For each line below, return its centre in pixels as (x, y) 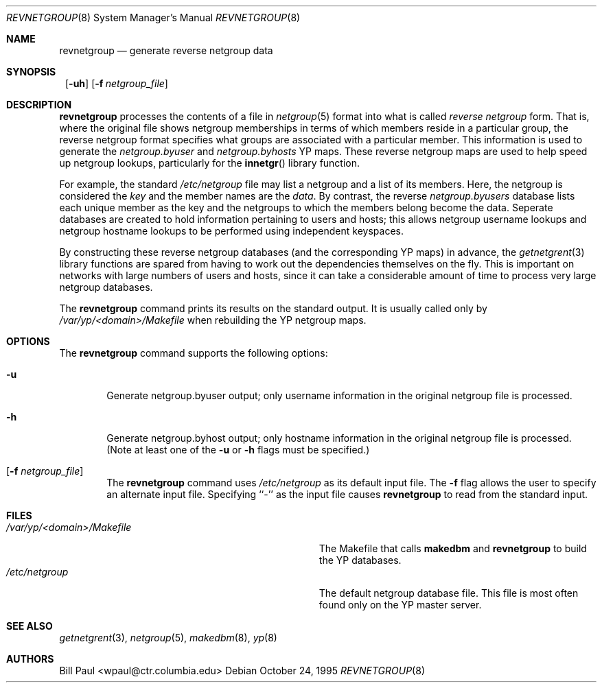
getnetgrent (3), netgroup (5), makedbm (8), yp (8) (168, 638)
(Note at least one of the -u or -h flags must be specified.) (238, 450)
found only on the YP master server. (400, 605)
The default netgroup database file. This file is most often (449, 593)
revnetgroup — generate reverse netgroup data (166, 50)
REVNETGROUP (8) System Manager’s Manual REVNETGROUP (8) (153, 17)
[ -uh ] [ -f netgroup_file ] (117, 83)
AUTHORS (30, 659)
